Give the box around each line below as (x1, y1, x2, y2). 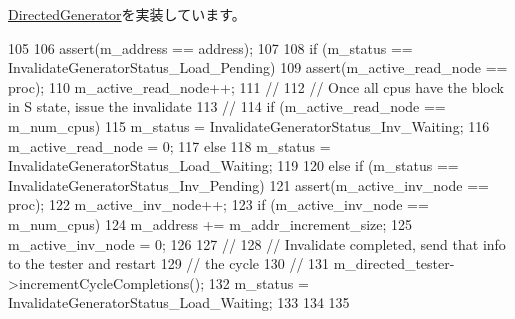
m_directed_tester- (333, 253, 455, 274)
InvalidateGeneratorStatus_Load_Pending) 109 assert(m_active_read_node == (8, 57, 508, 78)
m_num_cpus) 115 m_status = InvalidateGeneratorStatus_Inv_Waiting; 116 (8, 115, 490, 136)
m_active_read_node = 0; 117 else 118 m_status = (8, 135, 331, 156)
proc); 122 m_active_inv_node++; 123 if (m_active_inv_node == (8, 194, 429, 215)
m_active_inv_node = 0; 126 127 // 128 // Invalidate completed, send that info (8, 233, 506, 254)
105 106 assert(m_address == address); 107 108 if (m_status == (8, 37, 413, 58)
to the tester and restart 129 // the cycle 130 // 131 (8, 253, 330, 274)
